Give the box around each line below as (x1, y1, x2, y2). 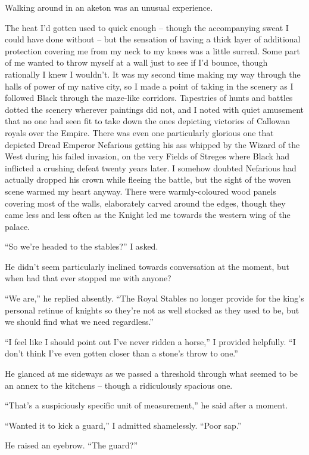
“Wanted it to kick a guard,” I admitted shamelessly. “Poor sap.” (5, 419, 242, 431)
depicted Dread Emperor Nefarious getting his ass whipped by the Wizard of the (5, 138, 300, 150)
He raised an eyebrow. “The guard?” (5, 439, 138, 451)
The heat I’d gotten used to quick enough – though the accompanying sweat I (5, 21, 289, 33)
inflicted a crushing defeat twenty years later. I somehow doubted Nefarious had (5, 161, 296, 174)
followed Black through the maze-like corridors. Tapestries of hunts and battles (5, 91, 293, 104)
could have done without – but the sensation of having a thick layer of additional (5, 33, 301, 45)
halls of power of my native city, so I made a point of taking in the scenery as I (5, 79, 294, 92)
